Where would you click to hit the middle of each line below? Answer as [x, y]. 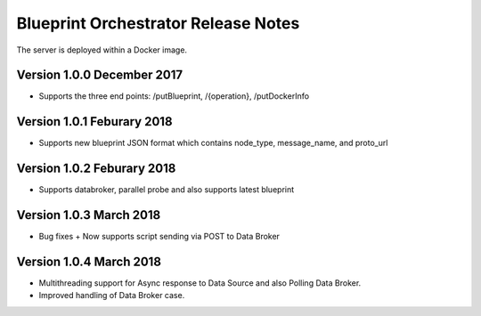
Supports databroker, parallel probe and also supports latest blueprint [167, 190]
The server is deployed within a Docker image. [102, 50]
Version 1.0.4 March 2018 [89, 261]
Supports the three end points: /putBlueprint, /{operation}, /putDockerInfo [174, 96]
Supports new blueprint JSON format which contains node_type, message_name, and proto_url [213, 143]
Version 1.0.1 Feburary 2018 [94, 122]
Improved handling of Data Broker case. [112, 296]
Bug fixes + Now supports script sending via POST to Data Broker [159, 237]
